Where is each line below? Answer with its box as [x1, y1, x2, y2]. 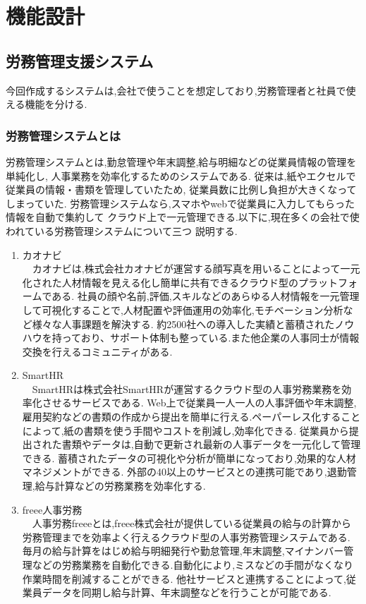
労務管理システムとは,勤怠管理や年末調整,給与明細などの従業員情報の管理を [6, 154, 357, 169]
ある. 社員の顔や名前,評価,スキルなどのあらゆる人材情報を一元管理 [51, 289, 360, 303]
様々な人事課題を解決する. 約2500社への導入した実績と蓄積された [32, 316, 335, 331]
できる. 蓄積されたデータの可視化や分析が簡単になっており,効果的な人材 [22, 450, 356, 465]
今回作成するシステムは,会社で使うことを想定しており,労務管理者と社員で [6, 83, 346, 97]
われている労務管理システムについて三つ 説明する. [6, 223, 238, 238]
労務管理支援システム [6, 49, 154, 71]
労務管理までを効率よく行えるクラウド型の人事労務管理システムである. [22, 529, 350, 544]
